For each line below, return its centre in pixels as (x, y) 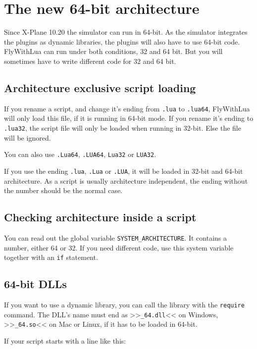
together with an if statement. (51, 257)
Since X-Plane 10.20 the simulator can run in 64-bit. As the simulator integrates (126, 32)
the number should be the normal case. (63, 190)
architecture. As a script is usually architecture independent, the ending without (126, 180)
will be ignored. (27, 137)
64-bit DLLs (35, 284)
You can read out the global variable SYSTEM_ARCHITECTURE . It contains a (116, 237)
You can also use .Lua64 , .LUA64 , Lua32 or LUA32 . (80, 154)
